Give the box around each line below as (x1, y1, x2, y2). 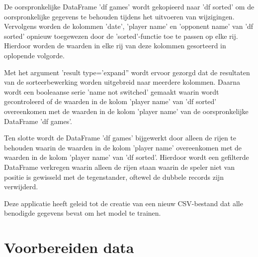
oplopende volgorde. (4, 50, 65, 60)
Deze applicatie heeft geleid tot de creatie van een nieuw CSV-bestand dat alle (4, 198, 243, 208)
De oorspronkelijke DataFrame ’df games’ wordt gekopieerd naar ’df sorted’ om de (4, 1, 255, 11)
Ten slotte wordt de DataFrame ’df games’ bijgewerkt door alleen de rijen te (4, 132, 236, 143)
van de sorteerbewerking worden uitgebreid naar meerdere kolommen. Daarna (4, 77, 241, 87)
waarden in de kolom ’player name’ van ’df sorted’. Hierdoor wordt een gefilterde (4, 152, 249, 162)
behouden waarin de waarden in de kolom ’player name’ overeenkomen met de (4, 142, 242, 152)
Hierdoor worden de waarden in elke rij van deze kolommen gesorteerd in (4, 40, 226, 51)
